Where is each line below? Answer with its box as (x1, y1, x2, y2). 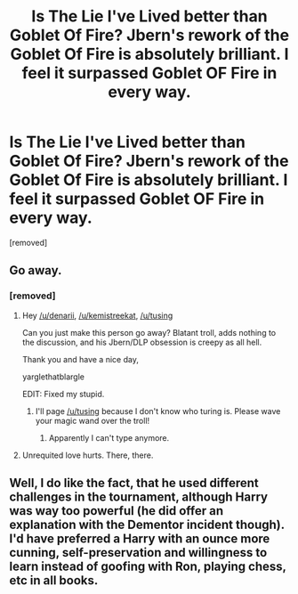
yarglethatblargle (21, 371, 85, 382)
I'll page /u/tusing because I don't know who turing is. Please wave (35, 405, 281, 416)
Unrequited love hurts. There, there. (21, 450, 154, 460)
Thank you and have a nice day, (21, 354, 140, 364)
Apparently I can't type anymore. (48, 432, 170, 443)
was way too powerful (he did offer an (9, 503, 224, 518)
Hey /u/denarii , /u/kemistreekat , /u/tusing (21, 310, 173, 321)
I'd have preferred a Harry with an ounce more (9, 532, 270, 547)
